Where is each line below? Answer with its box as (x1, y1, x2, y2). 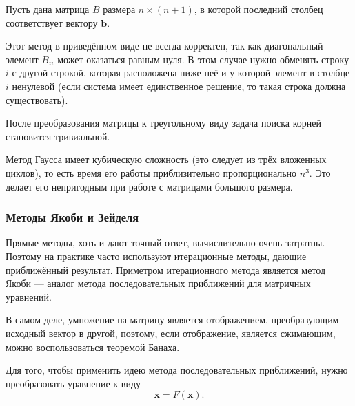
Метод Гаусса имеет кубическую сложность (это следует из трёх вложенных (6, 152, 327, 167)
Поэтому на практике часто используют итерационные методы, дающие (6, 248, 307, 263)
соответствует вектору (6, 15, 98, 30)
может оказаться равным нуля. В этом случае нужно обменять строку (57, 52, 349, 66)
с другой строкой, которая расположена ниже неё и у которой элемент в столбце (12, 65, 350, 80)
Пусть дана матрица (6, 2, 90, 16)
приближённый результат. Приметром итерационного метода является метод (6, 262, 326, 277)
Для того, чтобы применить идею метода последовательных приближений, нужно (6, 363, 348, 377)
